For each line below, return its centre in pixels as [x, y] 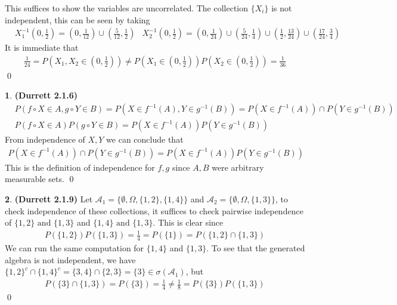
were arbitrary [238, 167]
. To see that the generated [256, 248]
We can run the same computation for [75, 248]
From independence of [45, 139]
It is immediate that [42, 47]
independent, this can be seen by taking [77, 19]
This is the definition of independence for [80, 167]
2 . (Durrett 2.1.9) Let [49, 198]
